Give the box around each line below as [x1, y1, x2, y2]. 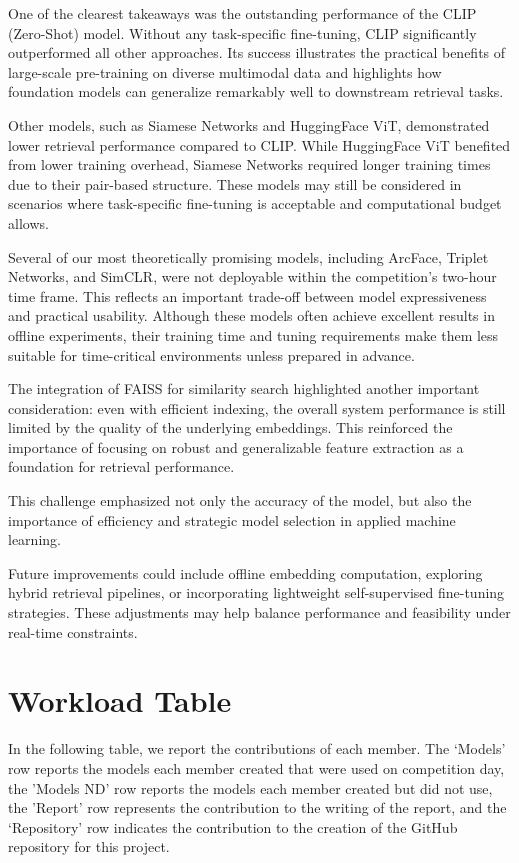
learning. [8, 529, 61, 550]
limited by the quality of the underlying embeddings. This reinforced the [8, 417, 453, 438]
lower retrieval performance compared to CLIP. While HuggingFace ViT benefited [8, 134, 511, 155]
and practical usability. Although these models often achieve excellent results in [8, 305, 495, 326]
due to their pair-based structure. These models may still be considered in [8, 173, 462, 194]
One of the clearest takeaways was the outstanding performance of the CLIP [8, 3, 477, 23]
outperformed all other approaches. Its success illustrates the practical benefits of [8, 42, 506, 63]
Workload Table [8, 680, 232, 721]
